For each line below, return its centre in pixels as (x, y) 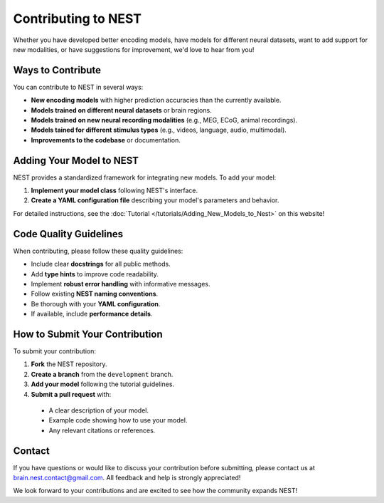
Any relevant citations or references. (102, 430)
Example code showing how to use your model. (118, 420)
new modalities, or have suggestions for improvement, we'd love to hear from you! (134, 49)
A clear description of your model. (99, 410)
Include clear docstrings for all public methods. (101, 264)
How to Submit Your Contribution (88, 334)
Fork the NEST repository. (69, 364)
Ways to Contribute (57, 70)
